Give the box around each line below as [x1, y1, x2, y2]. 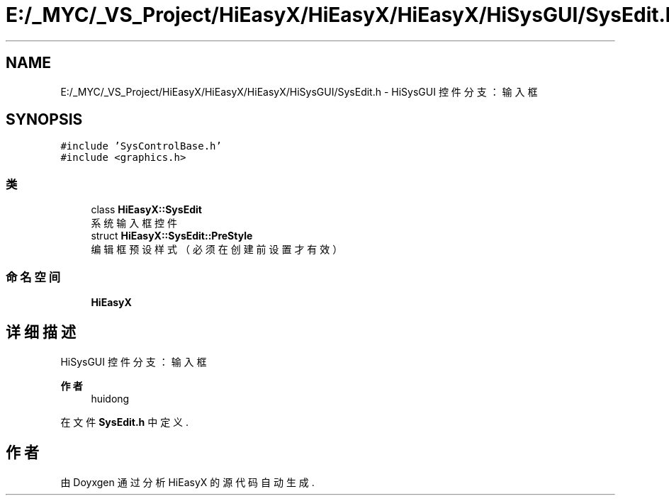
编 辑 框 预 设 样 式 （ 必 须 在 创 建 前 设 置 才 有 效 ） [91, 243, 343, 256]
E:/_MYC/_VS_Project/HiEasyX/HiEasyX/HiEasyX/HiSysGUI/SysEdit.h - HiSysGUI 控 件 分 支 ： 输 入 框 [60, 85, 538, 98]
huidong [91, 392, 130, 405]
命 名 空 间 [6, 269, 61, 284]
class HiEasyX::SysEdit [91, 203, 202, 216]
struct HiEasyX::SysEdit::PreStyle [91, 230, 253, 242]
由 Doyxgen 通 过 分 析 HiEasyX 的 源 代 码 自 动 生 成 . [60, 475, 315, 488]
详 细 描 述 [6, 323, 76, 342]
